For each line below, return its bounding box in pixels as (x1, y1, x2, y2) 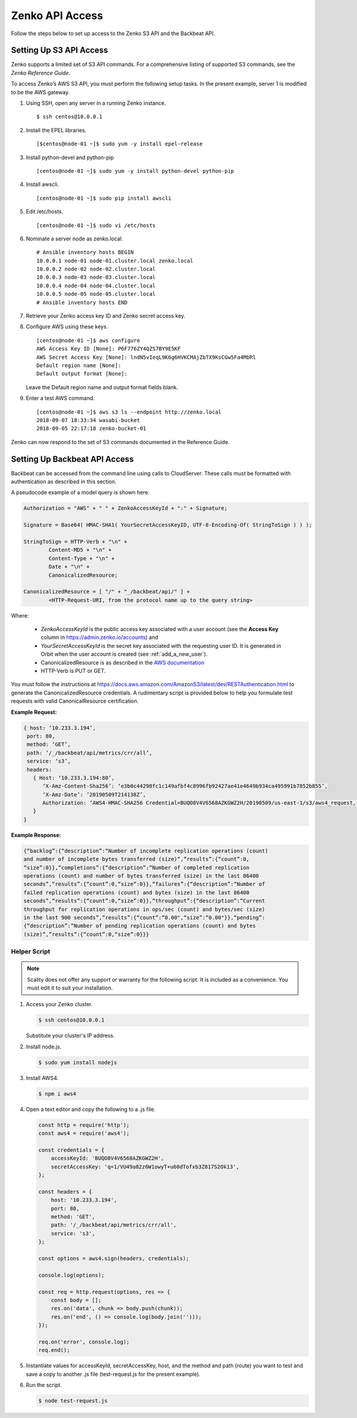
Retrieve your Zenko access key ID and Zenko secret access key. (26, 312, 186, 319)
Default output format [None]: (36, 370, 128, 377)
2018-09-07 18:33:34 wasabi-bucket (36, 417, 140, 423)
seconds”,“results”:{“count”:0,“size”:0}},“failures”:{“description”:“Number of (23, 881, 265, 888)
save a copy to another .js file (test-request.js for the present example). (26, 1370, 201, 1377)
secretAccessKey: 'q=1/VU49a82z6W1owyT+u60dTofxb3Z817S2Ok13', (51, 1163, 240, 1170)
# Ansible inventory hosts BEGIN (36, 249, 134, 256)
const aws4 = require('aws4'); (38, 1130, 130, 1137)
